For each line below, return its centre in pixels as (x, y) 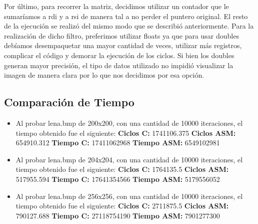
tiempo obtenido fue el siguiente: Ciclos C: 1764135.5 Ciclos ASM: (122, 169)
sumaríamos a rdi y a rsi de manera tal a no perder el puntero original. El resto (126, 16)
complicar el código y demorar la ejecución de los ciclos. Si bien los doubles (119, 55)
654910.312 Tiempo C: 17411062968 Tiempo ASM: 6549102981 (118, 143)
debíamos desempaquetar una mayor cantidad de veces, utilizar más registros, (123, 45)
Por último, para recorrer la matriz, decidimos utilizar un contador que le (116, 6)
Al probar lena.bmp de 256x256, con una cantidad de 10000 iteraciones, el (129, 196)
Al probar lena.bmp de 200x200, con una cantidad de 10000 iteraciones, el (129, 123)
